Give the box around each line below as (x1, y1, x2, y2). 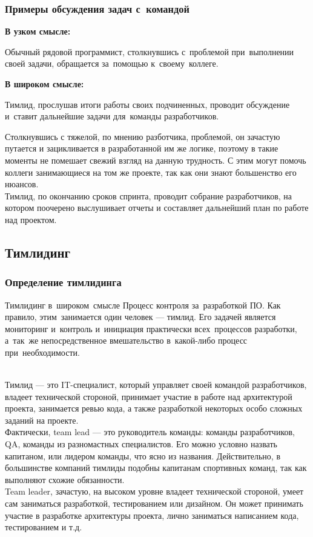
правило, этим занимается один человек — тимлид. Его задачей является (5, 310, 276, 323)
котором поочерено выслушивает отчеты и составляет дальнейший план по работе (5, 201, 309, 214)
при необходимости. (5, 345, 80, 358)
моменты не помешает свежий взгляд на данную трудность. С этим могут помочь (5, 153, 306, 166)
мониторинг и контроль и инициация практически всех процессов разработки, (5, 322, 297, 335)
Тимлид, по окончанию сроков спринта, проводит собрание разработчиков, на (5, 189, 292, 202)
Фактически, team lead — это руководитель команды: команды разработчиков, (5, 425, 295, 438)
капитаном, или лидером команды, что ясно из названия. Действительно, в (5, 449, 281, 462)
